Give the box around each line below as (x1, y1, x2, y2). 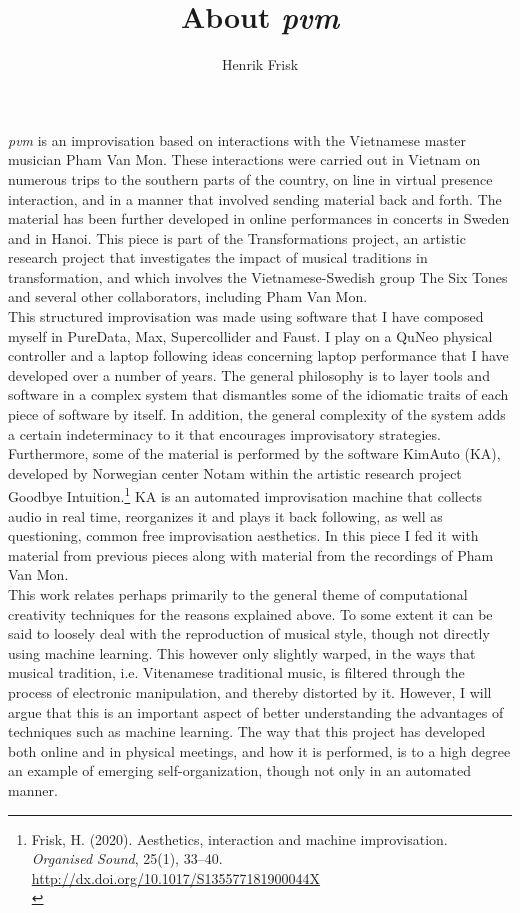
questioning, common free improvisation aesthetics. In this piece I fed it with (8, 525, 479, 546)
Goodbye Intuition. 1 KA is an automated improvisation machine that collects (8, 483, 483, 507)
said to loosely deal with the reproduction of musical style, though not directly (8, 623, 490, 644)
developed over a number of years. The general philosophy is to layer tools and (8, 364, 490, 385)
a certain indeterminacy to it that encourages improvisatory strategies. (8, 423, 441, 444)
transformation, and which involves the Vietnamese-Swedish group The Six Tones (8, 266, 508, 287)
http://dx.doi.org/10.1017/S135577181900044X (31, 867, 321, 888)
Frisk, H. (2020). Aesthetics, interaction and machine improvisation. (31, 828, 448, 849)
